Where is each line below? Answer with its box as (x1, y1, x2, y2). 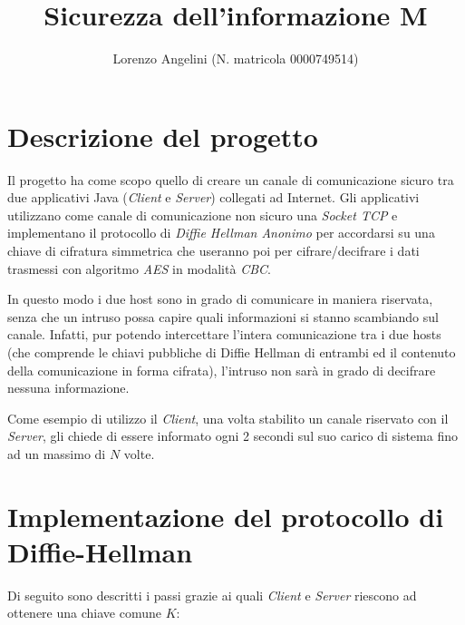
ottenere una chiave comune (7, 603, 161, 622)
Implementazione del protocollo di (7, 497, 444, 534)
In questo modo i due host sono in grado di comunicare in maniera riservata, (7, 289, 433, 308)
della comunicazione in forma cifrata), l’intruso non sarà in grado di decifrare (7, 360, 436, 379)
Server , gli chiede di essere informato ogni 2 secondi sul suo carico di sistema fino (7, 426, 458, 445)
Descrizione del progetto (7, 117, 318, 154)
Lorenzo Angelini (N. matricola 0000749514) (112, 49, 359, 68)
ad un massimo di (7, 444, 106, 463)
